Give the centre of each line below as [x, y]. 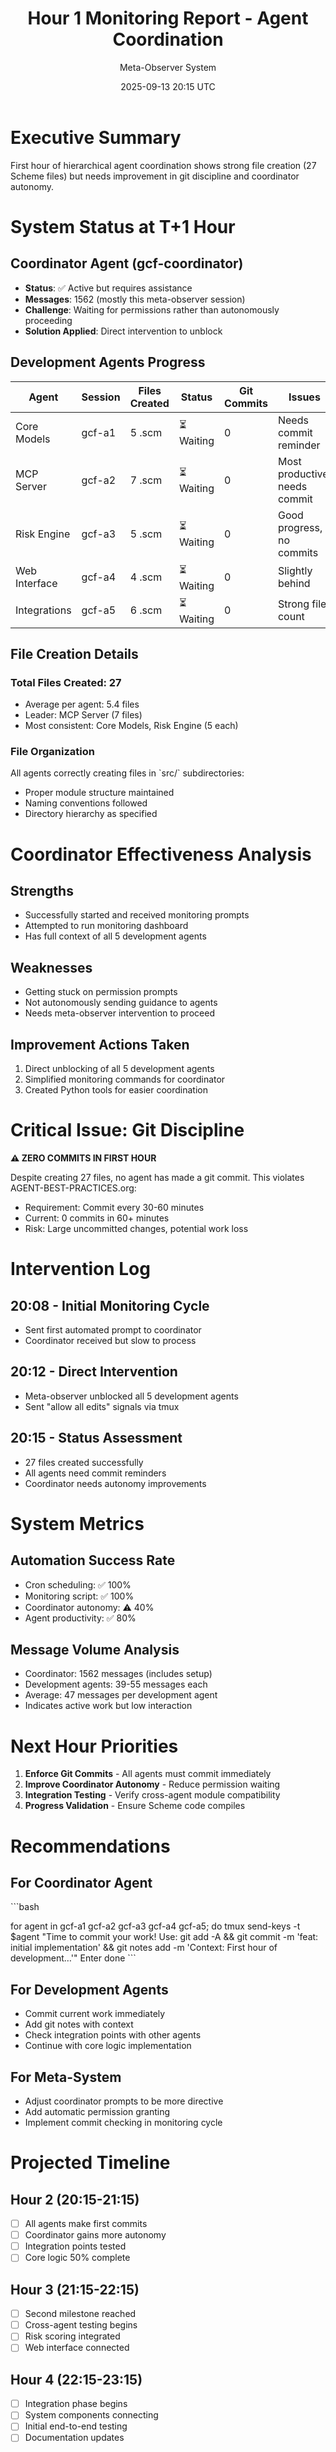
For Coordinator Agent [81, 1883]
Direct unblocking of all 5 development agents [119, 1069]
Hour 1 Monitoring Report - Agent [168, 18]
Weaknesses [51, 967]
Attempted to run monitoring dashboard [106, 926]
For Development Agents [89, 1989]
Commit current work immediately [95, 2014]
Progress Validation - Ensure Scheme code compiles [135, 1806]
